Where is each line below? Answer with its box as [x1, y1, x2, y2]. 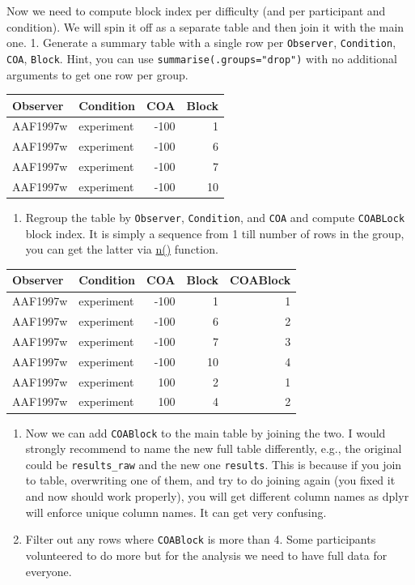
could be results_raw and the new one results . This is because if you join [25, 455, 402, 472]
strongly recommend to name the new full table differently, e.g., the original [25, 440, 402, 457]
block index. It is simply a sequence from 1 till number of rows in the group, [25, 224, 404, 241]
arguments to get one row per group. [6, 66, 188, 83]
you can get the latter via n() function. [25, 241, 218, 258]
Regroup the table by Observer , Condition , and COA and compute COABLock [25, 209, 405, 226]
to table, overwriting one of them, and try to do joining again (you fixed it [25, 472, 396, 489]
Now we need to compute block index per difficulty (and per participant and [6, 2, 386, 19]
